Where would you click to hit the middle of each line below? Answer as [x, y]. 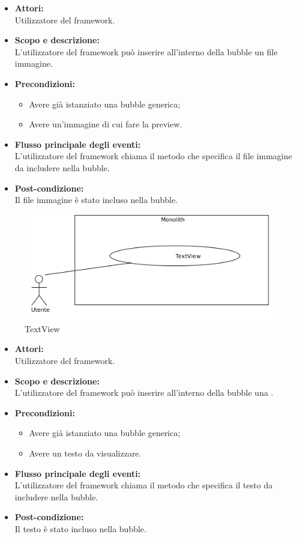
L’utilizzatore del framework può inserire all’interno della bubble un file [146, 51]
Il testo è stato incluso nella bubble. [80, 528]
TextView [42, 328]
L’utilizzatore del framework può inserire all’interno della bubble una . [144, 393]
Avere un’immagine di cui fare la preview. [106, 124]
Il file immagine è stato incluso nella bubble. [96, 200]
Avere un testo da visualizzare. [85, 453]
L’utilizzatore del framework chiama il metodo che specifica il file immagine [153, 156]
